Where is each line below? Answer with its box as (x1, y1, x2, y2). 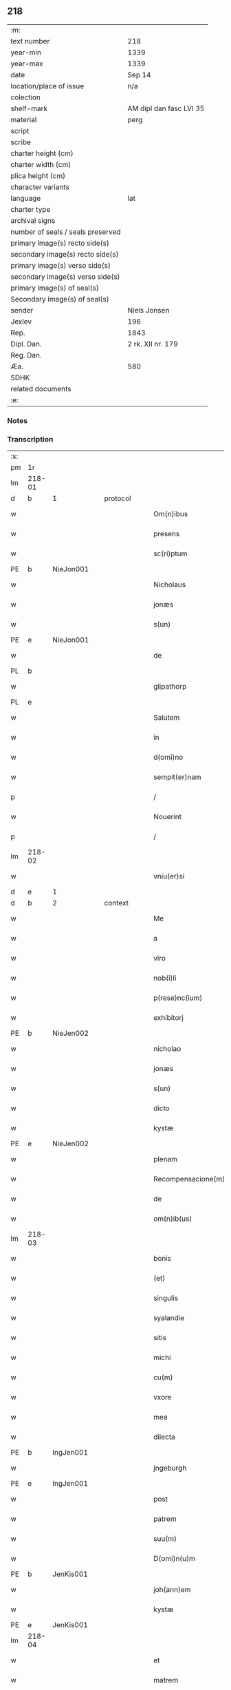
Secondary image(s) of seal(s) (10, 294, 109, 304)
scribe (10, 137, 31, 147)
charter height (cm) (10, 148, 74, 158)
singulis (153, 1293, 179, 1303)
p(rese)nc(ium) (153, 993, 203, 1003)
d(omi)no (153, 752, 184, 762)
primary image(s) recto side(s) (10, 238, 110, 248)
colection (10, 92, 41, 102)
